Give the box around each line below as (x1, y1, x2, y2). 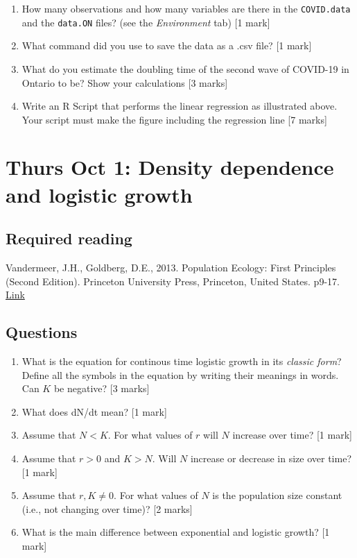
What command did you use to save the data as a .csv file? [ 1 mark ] (21, 38, 312, 53)
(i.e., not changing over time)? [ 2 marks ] (21, 501, 193, 516)
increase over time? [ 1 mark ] (232, 428, 352, 442)
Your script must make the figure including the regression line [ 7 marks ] (21, 112, 327, 126)
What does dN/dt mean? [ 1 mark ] (21, 404, 167, 418)
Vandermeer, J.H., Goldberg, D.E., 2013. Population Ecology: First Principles (6, 260, 336, 275)
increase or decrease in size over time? (190, 451, 351, 465)
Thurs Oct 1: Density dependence (6, 153, 334, 181)
